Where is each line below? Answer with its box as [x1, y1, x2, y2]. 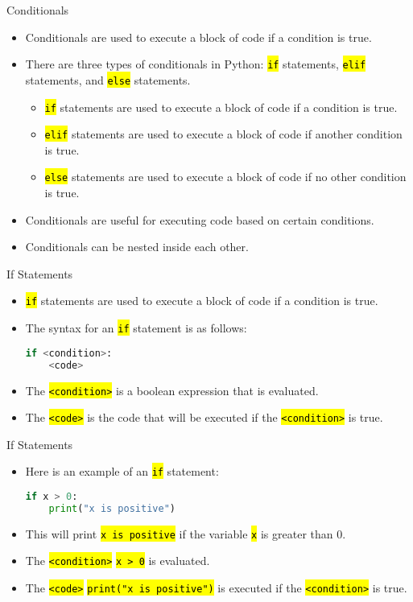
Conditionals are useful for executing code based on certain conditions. [25, 211, 374, 228]
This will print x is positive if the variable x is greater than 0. [25, 525, 346, 542]
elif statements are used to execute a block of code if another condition [44, 126, 403, 142]
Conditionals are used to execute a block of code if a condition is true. [25, 28, 372, 45]
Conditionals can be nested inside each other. [25, 238, 249, 255]
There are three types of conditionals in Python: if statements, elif [25, 56, 366, 72]
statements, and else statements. [25, 71, 191, 88]
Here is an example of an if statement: [25, 463, 219, 480]
